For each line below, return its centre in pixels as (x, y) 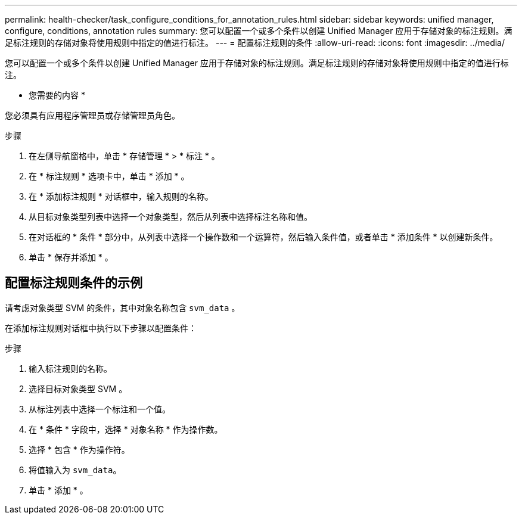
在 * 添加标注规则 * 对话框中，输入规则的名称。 (121, 196)
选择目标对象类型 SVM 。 (78, 389)
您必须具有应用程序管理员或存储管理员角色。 (92, 115)
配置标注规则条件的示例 (74, 283)
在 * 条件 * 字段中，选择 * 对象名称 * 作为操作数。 (126, 429)
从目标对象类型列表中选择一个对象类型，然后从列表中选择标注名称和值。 (170, 217)
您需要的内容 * (57, 95)
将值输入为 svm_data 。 (75, 470)
